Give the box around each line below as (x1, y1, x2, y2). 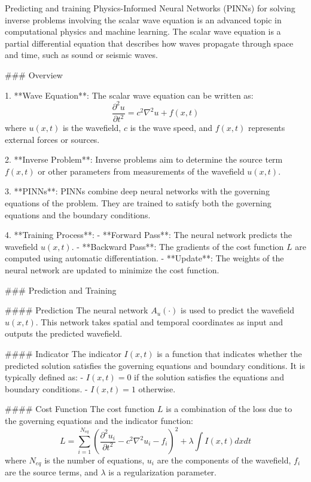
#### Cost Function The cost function (5, 402, 155, 415)
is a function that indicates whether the (157, 347, 302, 359)
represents (248, 121, 285, 134)
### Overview (5, 68, 63, 81)
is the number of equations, (44, 454, 145, 466)
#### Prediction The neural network (5, 304, 148, 316)
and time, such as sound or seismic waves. (5, 48, 158, 61)
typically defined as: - (5, 371, 84, 383)
